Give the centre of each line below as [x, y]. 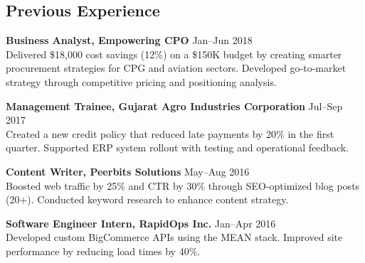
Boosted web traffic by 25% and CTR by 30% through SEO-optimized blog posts [183, 185]
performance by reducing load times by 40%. [103, 251]
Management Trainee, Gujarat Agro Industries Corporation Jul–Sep [174, 106]
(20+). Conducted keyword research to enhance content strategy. [147, 199]
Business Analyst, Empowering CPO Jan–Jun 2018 [129, 40]
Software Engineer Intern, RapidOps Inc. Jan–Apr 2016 [141, 223]
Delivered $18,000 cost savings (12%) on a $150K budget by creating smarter [174, 54]
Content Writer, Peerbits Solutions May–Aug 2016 [128, 171]
